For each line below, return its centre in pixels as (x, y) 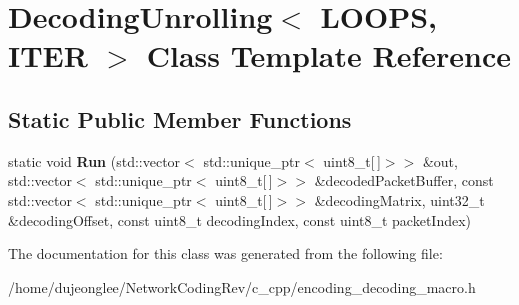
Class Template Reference (328, 55)
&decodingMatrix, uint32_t (399, 199)
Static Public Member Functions (180, 118)
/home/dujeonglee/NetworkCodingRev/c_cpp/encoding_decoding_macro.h (242, 286)
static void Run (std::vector (94, 160)
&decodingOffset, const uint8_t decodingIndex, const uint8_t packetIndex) (240, 219)
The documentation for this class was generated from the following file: (225, 253)
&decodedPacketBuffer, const (404, 180)
